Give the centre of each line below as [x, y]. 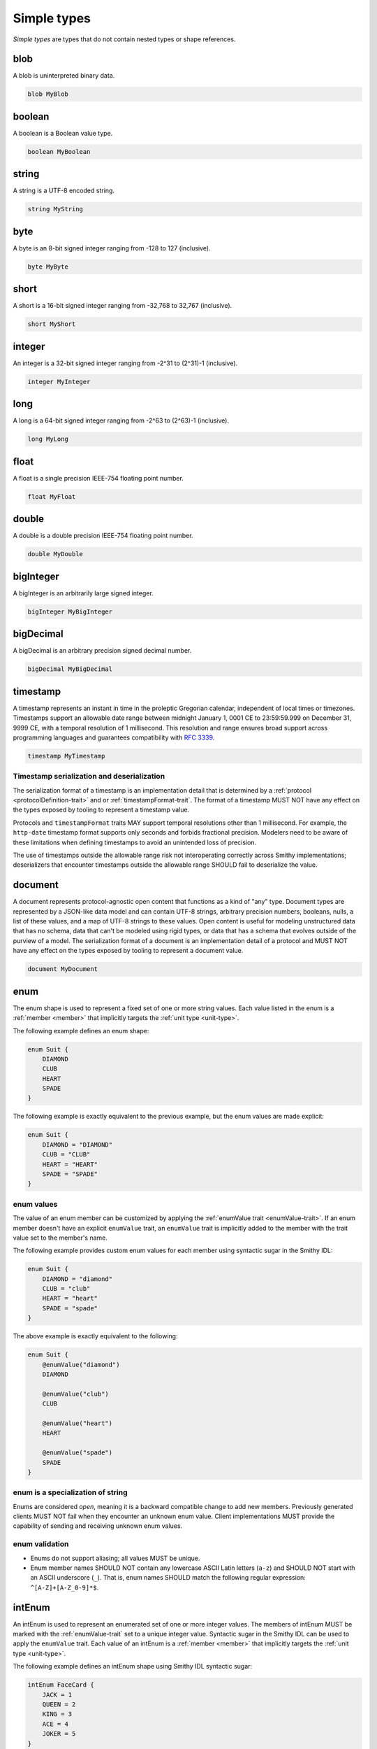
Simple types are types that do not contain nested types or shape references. [124, 39]
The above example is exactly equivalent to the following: [95, 1336]
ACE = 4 [56, 1724]
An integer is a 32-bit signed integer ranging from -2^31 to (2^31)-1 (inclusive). [125, 363]
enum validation [41, 1544]
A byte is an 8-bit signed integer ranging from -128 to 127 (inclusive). [112, 248]
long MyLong [48, 439]
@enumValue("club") [76, 1394]
